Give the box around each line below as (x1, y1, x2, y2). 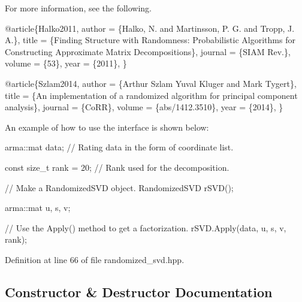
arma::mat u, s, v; (5, 201, 71, 214)
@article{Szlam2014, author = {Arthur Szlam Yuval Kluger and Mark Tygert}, (5, 77, 297, 89)
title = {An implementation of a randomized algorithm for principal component (5, 89, 298, 101)
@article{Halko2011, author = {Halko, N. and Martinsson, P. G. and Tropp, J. (5, 22, 295, 34)
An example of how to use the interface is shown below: (5, 120, 209, 133)
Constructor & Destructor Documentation (5, 282, 273, 301)
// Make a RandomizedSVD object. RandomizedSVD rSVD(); (5, 181, 234, 194)
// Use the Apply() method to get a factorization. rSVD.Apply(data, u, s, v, (5, 221, 286, 234)
